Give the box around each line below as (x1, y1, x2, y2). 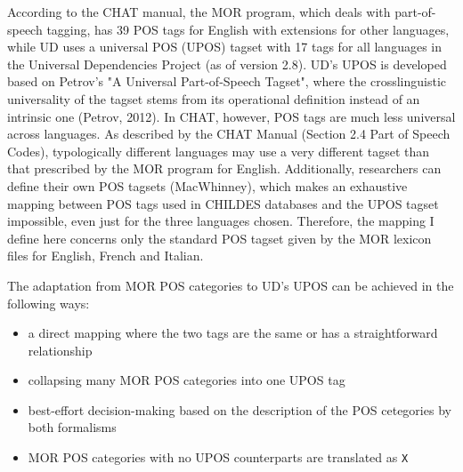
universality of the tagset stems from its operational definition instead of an (7, 89, 420, 108)
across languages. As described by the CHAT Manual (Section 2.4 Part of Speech (7, 124, 451, 143)
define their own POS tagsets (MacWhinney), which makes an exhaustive (7, 176, 408, 195)
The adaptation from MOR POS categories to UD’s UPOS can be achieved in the (7, 276, 454, 294)
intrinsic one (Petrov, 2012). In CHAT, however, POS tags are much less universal (7, 107, 456, 125)
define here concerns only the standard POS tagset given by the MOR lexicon (7, 228, 432, 247)
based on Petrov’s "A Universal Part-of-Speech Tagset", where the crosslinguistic (7, 72, 447, 91)
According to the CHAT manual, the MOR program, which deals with (7, 3, 391, 20)
